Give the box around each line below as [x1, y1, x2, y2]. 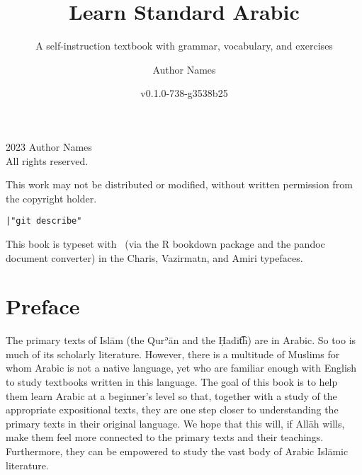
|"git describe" [6, 216, 82, 227]
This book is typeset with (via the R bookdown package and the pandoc [6, 236, 325, 251]
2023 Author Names [6, 139, 92, 154]
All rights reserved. [6, 153, 89, 168]
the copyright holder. [6, 190, 97, 205]
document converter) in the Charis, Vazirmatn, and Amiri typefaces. [6, 250, 303, 265]
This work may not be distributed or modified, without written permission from [6, 177, 353, 192]
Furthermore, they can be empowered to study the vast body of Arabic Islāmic [6, 444, 349, 458]
